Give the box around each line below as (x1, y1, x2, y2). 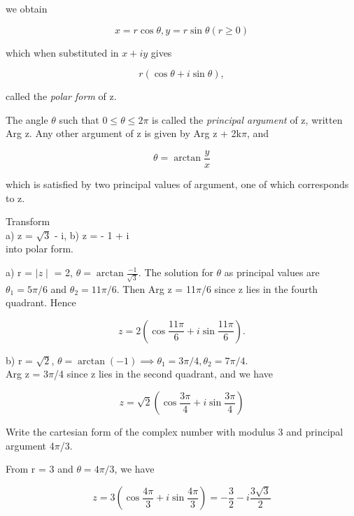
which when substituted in (6, 45, 119, 59)
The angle (6, 112, 48, 127)
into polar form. (6, 241, 73, 256)
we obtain (6, 1, 48, 15)
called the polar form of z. (6, 89, 117, 103)
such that (59, 112, 99, 127)
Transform (6, 214, 50, 229)
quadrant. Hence (6, 295, 76, 310)
